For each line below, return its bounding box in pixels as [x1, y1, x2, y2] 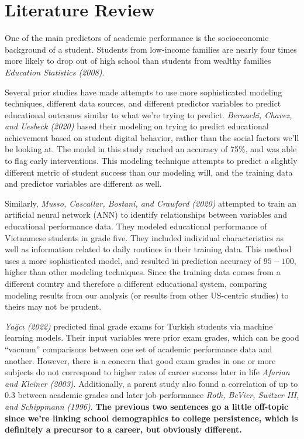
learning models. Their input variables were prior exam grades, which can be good [5, 331, 299, 344]
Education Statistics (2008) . [5, 66, 105, 78]
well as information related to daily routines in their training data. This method [5, 243, 292, 255]
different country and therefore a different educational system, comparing [5, 277, 267, 289]
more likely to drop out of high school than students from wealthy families [5, 54, 271, 67]
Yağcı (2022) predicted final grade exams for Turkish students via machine [5, 320, 273, 332]
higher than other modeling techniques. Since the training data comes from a [5, 266, 281, 278]
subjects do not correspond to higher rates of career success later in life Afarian [5, 366, 290, 378]
